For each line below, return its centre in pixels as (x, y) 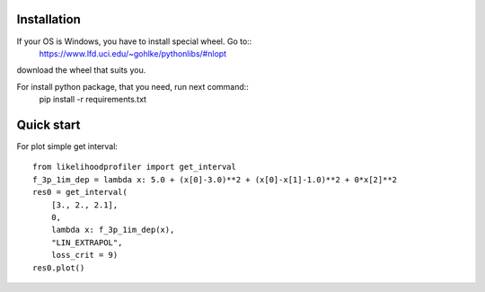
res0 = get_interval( (80, 192)
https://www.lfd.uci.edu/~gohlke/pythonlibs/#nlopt (133, 53)
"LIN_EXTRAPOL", (87, 242)
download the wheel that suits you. (81, 70)
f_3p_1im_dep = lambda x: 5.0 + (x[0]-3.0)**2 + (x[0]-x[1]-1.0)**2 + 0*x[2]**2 (215, 179)
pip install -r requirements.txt (93, 100)
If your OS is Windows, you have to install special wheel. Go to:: (134, 41)
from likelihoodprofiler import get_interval (135, 167)
